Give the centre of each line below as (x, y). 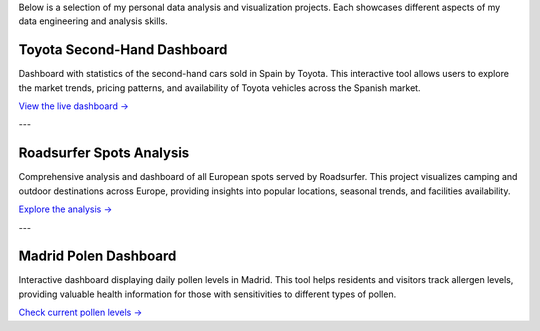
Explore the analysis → (65, 209)
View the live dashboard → (73, 106)
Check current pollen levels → (80, 312)
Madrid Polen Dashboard (97, 256)
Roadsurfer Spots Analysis (104, 153)
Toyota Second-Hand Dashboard (123, 50)
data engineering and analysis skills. (93, 21)
